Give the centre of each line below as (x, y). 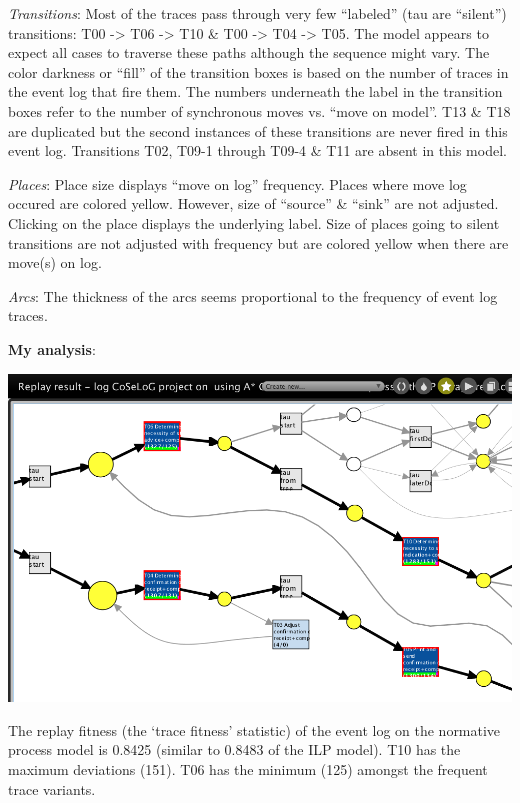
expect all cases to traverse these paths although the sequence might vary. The (249, 52)
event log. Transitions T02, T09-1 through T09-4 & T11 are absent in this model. (257, 150)
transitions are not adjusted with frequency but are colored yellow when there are (258, 242)
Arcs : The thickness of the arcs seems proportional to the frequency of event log (253, 295)
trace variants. (52, 788)
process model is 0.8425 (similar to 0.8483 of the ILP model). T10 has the (234, 749)
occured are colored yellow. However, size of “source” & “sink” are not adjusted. (253, 203)
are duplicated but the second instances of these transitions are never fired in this (258, 130)
